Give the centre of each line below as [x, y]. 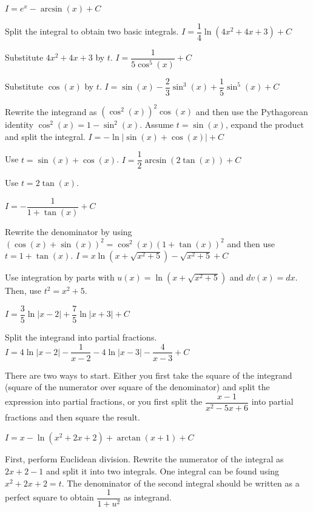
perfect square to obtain [49, 497]
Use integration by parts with [60, 277]
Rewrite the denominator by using [69, 232]
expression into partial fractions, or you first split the [104, 401]
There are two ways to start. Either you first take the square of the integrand [149, 375]
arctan [129, 438]
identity [19, 125]
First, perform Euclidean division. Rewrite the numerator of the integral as [144, 459]
